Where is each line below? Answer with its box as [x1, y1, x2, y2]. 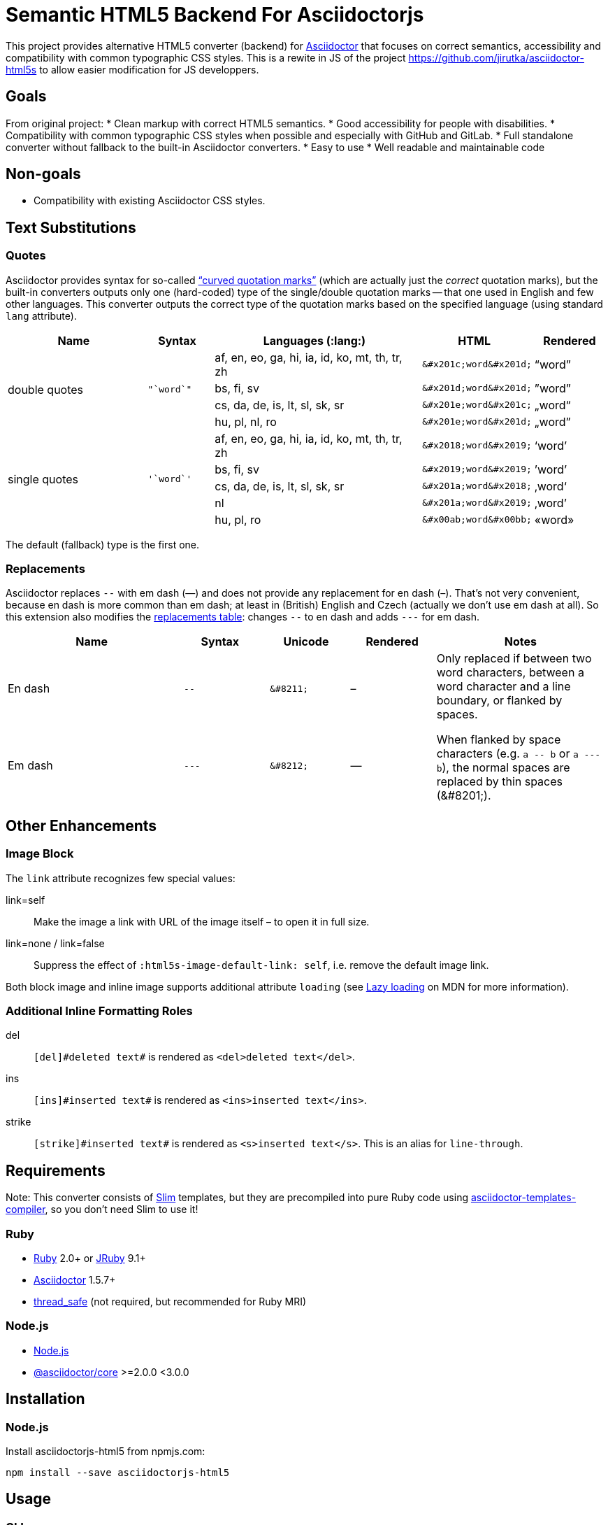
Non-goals [6, 165, 81, 183]
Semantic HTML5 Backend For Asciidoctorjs [6, 3, 424, 27]
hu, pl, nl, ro [215, 414, 277, 429]
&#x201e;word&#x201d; [422, 416, 532, 427]
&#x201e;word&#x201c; [422, 399, 532, 411]
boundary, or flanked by [436, 693, 563, 708]
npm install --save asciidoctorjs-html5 [6, 1466, 230, 1478]
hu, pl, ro [215, 512, 261, 527]
